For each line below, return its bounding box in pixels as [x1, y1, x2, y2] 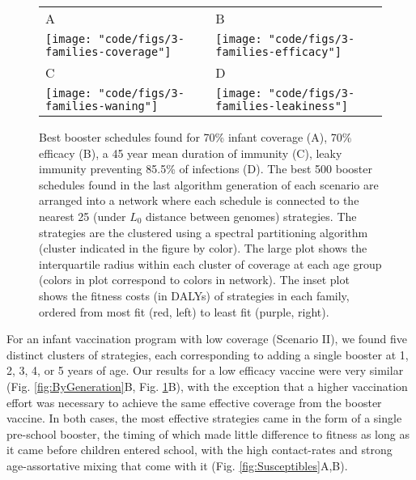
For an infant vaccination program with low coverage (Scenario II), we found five [6, 330, 408, 347]
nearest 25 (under [39, 207, 126, 224]
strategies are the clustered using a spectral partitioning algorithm [39, 223, 368, 240]
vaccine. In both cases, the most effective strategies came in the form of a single [6, 410, 402, 427]
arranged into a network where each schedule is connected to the [39, 192, 359, 209]
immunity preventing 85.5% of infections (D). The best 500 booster [39, 160, 372, 177]
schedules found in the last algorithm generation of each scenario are [39, 176, 379, 193]
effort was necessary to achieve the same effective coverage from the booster [6, 393, 382, 410]
